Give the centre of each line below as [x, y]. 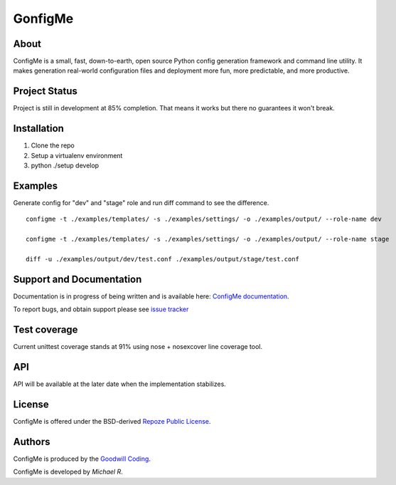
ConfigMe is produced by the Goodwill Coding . [82, 459]
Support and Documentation [77, 279]
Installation [38, 129]
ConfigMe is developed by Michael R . [68, 472]
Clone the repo [53, 145]
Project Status [46, 92]
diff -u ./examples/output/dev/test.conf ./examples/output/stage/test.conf [163, 259]
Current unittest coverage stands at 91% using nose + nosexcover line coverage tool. [138, 347]
